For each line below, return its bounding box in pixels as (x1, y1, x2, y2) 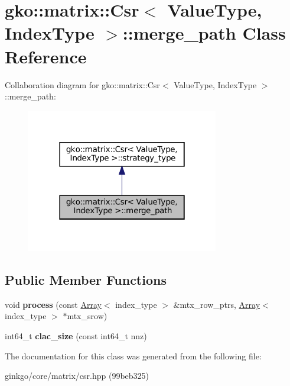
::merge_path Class (122, 21, 286, 45)
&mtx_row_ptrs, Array (173, 298, 260, 310)
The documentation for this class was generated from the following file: (5, 349, 262, 362)
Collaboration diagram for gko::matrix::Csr (5, 78, 160, 91)
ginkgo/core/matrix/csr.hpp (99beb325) (5, 369, 149, 382)
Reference (5, 44, 87, 68)
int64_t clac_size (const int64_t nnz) (5, 330, 147, 342)
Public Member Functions (5, 271, 167, 289)
